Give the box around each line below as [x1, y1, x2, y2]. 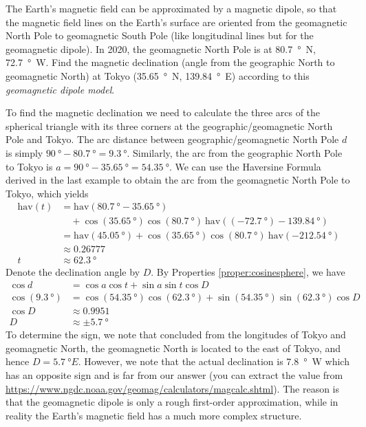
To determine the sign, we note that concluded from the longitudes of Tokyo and [6, 327, 346, 342]
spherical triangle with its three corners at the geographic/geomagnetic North [6, 118, 333, 133]
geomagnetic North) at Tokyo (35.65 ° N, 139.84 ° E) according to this [6, 68, 310, 83]
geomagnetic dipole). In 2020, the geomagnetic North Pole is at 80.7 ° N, [6, 41, 316, 56]
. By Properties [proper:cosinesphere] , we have [151, 265, 345, 279]
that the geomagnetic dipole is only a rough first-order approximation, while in [6, 395, 338, 409]
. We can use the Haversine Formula [169, 159, 321, 173]
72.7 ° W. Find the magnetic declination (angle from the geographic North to [6, 55, 335, 69]
